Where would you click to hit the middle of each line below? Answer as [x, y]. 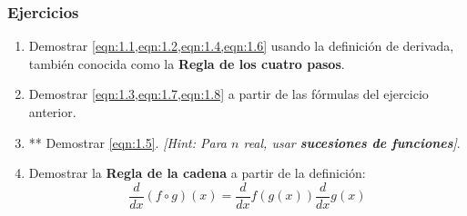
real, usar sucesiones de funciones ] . [352, 142]
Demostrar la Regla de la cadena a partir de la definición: [197, 173]
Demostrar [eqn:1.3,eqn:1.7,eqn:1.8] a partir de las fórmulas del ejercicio [228, 94]
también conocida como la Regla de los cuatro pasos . [187, 63]
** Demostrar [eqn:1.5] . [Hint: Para [127, 142]
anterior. [52, 112]
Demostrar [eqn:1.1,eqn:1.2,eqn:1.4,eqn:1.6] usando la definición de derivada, [241, 46]
